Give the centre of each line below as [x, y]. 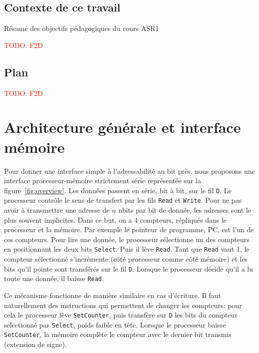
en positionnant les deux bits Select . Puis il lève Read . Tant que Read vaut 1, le [127, 249]
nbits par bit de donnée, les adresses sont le [185, 210]
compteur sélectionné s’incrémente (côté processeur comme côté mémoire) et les [126, 259]
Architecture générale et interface [123, 127]
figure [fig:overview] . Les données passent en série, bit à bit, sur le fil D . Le [118, 190]
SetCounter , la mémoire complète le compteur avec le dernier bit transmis [118, 334]
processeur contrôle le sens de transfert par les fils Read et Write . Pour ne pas [123, 200]
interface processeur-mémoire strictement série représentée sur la [103, 180]
